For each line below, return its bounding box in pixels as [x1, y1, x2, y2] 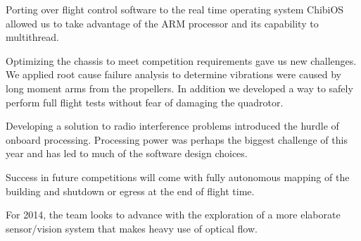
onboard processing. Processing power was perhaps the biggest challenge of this [6, 132, 348, 147]
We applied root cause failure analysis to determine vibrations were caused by [6, 67, 341, 82]
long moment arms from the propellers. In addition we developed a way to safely [6, 80, 353, 95]
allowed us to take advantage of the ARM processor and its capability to [6, 16, 319, 30]
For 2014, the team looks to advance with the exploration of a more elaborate [6, 207, 341, 222]
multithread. [6, 30, 59, 44]
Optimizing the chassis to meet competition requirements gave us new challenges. [6, 53, 357, 68]
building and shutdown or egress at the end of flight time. [6, 183, 255, 198]
